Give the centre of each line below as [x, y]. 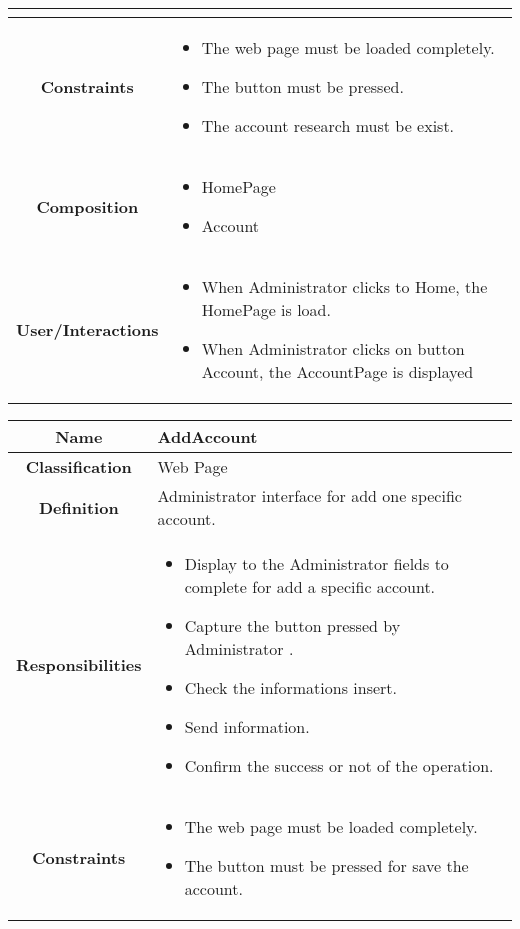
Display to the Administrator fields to [316, 563]
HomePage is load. [266, 309]
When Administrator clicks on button [333, 348]
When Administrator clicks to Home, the [344, 286]
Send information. [247, 726]
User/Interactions [87, 329]
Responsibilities [79, 664]
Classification [78, 466]
